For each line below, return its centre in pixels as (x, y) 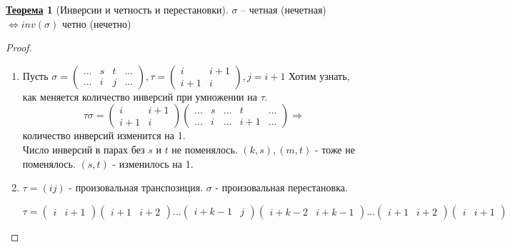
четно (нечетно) (96, 23)
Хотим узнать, (319, 75)
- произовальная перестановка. (281, 187)
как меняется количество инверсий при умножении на (140, 96)
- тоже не (335, 149)
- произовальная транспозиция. (136, 187)
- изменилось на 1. (153, 163)
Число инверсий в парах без (84, 149)
